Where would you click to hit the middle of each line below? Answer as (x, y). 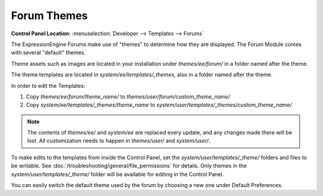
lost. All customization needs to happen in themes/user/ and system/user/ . (119, 141)
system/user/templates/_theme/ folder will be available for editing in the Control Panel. (118, 174)
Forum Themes (49, 16)
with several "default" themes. (48, 53)
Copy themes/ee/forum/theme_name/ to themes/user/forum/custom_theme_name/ (128, 96)
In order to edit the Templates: (48, 85)
